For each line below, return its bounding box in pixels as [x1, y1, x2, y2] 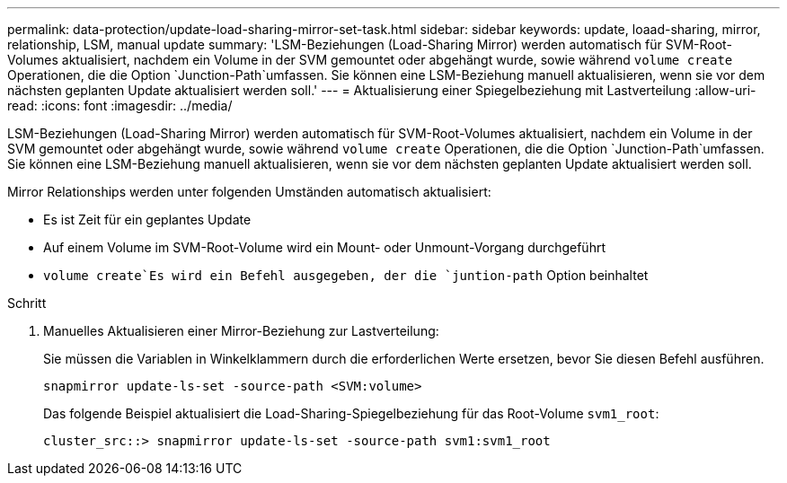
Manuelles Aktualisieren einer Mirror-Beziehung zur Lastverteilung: [43, 323, 439, 338]
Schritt [7, 295, 47, 311]
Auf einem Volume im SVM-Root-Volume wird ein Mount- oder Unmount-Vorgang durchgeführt [43, 240, 606, 255]
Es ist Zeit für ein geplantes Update [43, 212, 252, 227]
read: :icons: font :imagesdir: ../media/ [7, 98, 233, 113]
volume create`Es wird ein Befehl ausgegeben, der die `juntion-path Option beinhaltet [43, 268, 649, 283]
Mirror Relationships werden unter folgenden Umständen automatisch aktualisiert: [7, 184, 491, 199]
